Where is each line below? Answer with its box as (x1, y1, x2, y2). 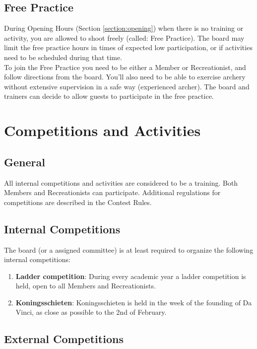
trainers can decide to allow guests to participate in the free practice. (4, 91, 214, 101)
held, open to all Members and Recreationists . (15, 280, 156, 291)
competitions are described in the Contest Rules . (4, 197, 152, 207)
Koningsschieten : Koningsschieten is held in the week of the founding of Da (15, 297, 252, 307)
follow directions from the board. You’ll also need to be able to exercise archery (4, 71, 246, 82)
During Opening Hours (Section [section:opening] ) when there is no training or (4, 23, 244, 33)
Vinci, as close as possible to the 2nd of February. (15, 307, 167, 317)
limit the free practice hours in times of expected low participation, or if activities (4, 42, 253, 53)
